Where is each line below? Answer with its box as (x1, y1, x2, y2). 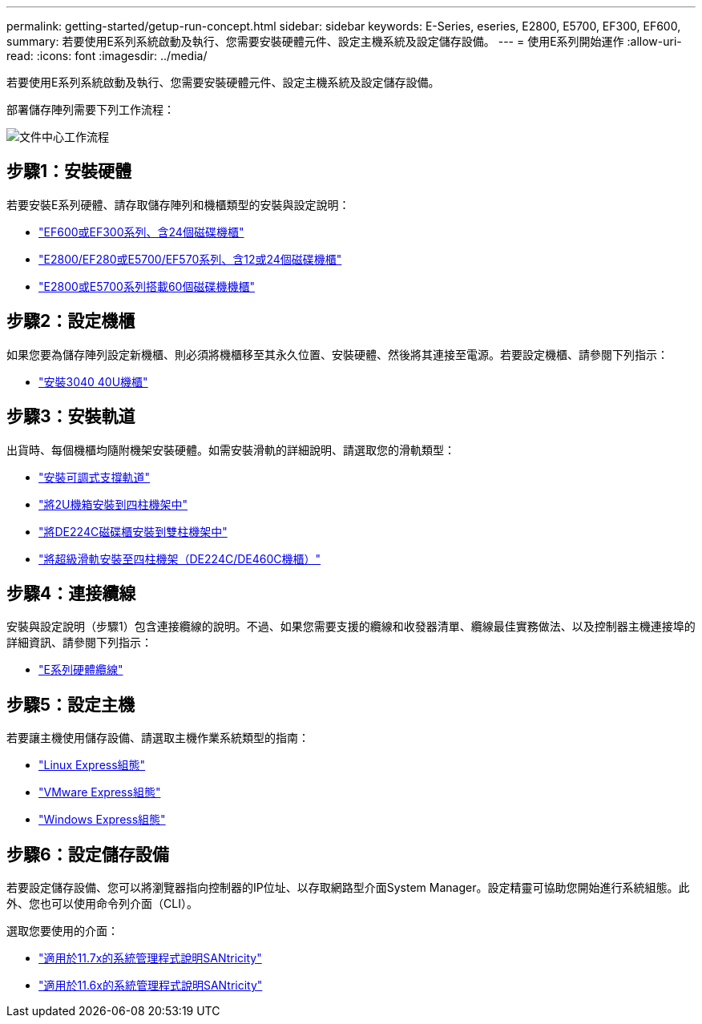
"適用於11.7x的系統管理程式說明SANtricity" (38, 951, 262, 966)
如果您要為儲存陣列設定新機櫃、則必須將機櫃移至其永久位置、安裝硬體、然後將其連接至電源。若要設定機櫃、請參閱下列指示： (6, 347, 668, 361)
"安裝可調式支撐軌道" (38, 470, 151, 484)
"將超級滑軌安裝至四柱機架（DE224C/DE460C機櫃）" (38, 551, 321, 566)
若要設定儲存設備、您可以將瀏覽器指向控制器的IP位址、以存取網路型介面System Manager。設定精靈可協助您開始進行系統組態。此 (6, 881, 690, 895)
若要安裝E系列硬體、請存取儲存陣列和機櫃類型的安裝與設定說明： (6, 197, 350, 212)
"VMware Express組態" (38, 785, 161, 800)
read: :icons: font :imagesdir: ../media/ (6, 49, 208, 62)
